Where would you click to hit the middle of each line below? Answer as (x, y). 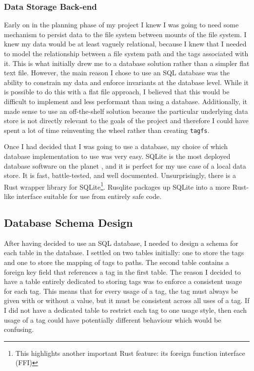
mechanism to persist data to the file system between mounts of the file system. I (125, 34)
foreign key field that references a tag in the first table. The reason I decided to (122, 272)
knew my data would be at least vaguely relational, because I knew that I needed (125, 44)
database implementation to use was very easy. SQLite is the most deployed (117, 156)
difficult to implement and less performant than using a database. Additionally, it (126, 101)
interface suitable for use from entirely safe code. (89, 196)
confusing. (19, 329)
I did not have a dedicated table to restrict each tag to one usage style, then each (126, 310)
